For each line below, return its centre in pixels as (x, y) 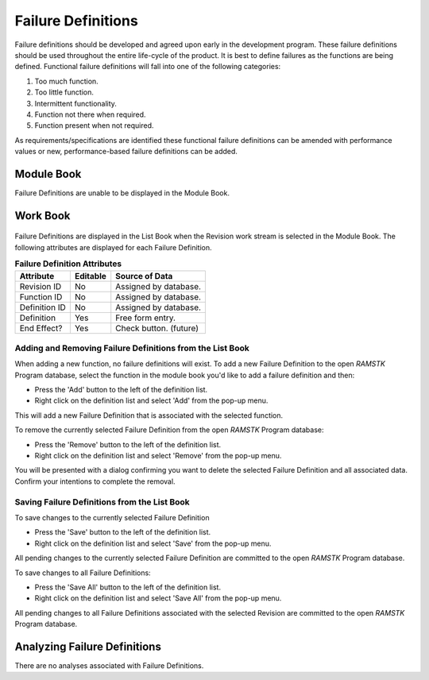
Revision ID (41, 286)
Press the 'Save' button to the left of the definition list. (123, 532)
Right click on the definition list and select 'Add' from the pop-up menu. (151, 400)
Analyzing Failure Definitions (88, 646)
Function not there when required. (90, 114)
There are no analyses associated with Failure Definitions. (109, 665)
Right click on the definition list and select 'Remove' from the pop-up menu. (158, 456)
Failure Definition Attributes (68, 264)
